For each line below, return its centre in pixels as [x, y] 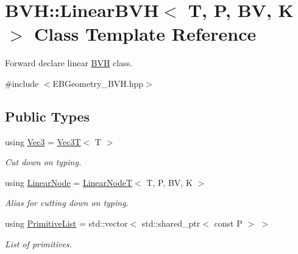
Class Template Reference [145, 34]
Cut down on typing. [43, 162]
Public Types [48, 116]
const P [228, 223]
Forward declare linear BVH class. [69, 63]
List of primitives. [38, 243]
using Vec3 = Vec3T [43, 141]
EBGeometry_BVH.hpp [98, 83]
